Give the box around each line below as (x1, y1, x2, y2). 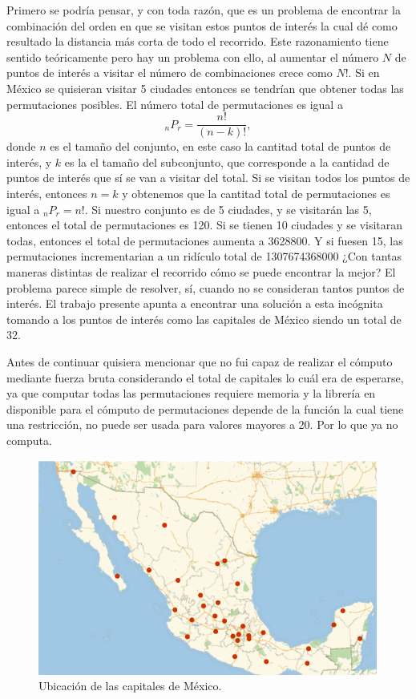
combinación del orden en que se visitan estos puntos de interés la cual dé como (6, 17, 398, 34)
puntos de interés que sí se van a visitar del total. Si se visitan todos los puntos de (6, 169, 410, 186)
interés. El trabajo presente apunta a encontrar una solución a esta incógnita (6, 295, 383, 312)
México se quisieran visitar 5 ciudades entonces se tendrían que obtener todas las (6, 79, 404, 96)
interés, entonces (6, 185, 87, 201)
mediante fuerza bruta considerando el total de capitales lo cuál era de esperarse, (6, 369, 404, 386)
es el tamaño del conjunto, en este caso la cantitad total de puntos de (50, 138, 391, 155)
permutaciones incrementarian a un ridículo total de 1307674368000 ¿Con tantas (6, 248, 402, 265)
